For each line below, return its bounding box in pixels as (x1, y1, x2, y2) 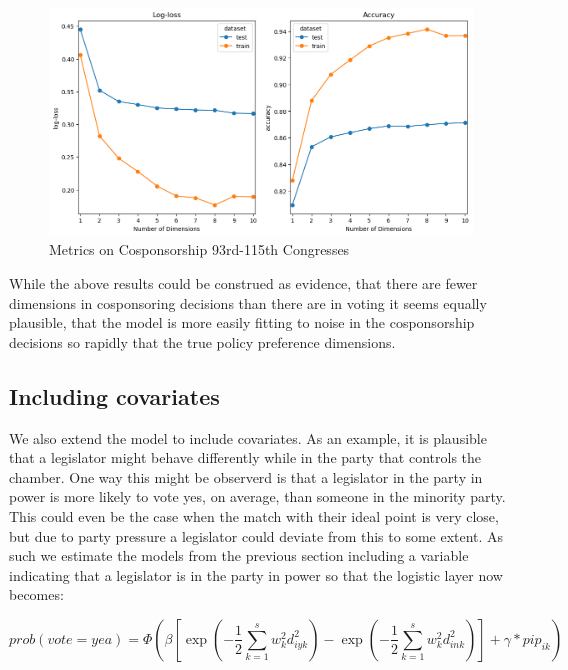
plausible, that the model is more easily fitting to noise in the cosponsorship (9, 312, 475, 333)
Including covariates (9, 380, 220, 411)
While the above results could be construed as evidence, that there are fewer (9, 273, 478, 294)
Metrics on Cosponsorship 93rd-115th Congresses (49, 239, 350, 260)
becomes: (9, 584, 64, 605)
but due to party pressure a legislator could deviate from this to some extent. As (9, 525, 504, 546)
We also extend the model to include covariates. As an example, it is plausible (9, 427, 487, 448)
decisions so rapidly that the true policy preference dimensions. (9, 331, 396, 352)
